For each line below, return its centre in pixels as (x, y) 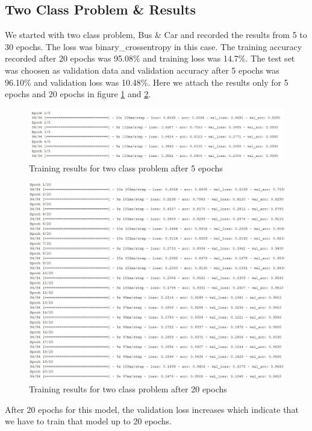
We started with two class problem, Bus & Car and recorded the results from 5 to (156, 35)
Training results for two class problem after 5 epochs (126, 168)
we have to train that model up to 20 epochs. (88, 421)
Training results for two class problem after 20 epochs (128, 389)
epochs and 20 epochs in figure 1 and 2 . (78, 94)
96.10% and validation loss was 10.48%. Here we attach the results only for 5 (147, 82)
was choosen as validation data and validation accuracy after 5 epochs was (142, 70)
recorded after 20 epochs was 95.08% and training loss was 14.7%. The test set (150, 58)
